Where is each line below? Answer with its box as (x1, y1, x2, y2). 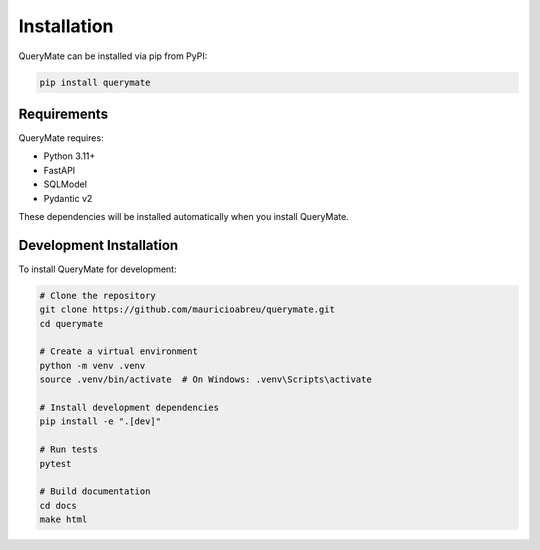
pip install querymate (39, 76, 151, 88)
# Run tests (39, 444, 99, 455)
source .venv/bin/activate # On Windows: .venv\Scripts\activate (39, 374, 372, 385)
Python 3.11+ (43, 150, 96, 162)
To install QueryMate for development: (18, 263, 177, 275)
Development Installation (18, 236, 179, 254)
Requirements (18, 105, 109, 122)
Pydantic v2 (43, 192, 93, 204)
